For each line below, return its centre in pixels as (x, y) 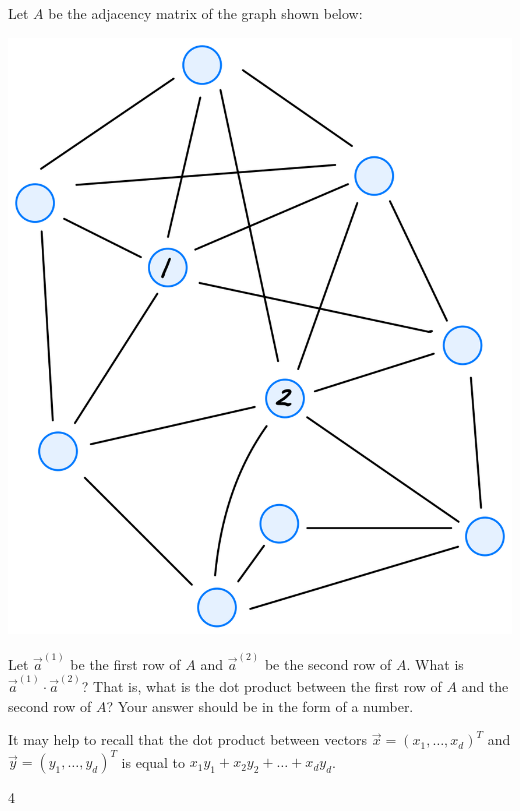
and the (485, 686)
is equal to (153, 761)
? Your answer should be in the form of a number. (260, 705)
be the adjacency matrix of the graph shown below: (205, 13)
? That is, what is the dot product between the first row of (261, 686)
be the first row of (125, 663)
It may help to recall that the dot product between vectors (188, 739)
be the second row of (328, 663)
